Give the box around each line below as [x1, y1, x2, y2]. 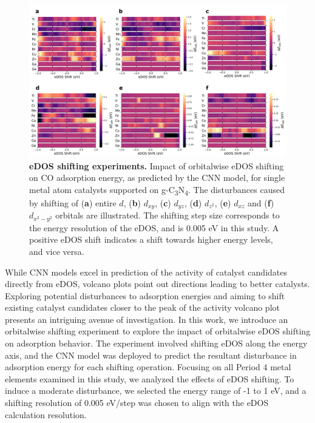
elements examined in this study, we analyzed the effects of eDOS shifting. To [5, 372, 294, 385]
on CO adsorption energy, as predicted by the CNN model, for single [29, 171, 285, 184]
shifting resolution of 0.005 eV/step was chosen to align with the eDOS [5, 396, 269, 409]
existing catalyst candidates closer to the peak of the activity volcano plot [5, 301, 280, 314]
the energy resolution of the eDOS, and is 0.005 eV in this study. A [29, 221, 279, 234]
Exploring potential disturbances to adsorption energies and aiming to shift [5, 289, 285, 302]
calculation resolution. [5, 408, 87, 421]
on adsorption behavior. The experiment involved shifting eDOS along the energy [5, 337, 308, 350]
